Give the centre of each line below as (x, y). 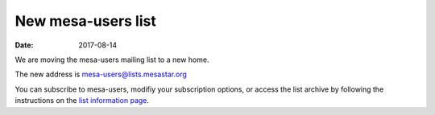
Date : (24, 45)
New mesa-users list (85, 21)
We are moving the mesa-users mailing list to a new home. (112, 60)
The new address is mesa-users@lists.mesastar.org (101, 74)
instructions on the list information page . (82, 101)
